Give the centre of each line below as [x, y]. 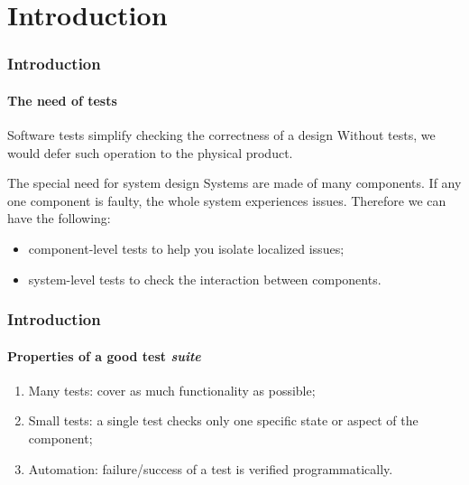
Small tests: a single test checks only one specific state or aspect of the [223, 420]
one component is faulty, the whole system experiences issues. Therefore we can [227, 200]
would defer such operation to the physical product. [150, 152]
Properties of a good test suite [104, 355]
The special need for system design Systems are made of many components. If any [234, 183]
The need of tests [62, 100]
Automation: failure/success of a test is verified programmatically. [211, 468]
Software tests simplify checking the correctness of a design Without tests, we [221, 135]
